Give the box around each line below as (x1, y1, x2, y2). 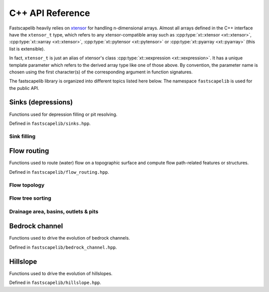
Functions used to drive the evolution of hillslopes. (9, 270, 113, 277)
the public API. (9, 85, 39, 91)
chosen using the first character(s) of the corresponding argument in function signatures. (9, 69, 193, 75)
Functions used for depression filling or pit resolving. (9, 111, 118, 117)
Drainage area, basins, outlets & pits (9, 208, 99, 215)
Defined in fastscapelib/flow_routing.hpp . (9, 169, 109, 175)
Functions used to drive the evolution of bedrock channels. (9, 235, 131, 241)
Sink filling (9, 133, 36, 140)
